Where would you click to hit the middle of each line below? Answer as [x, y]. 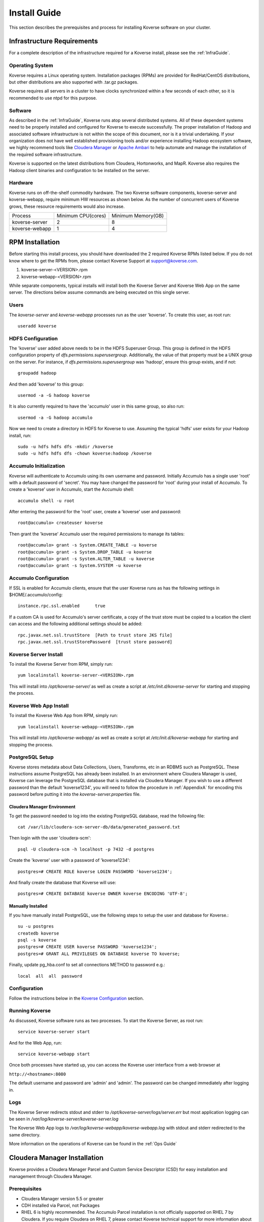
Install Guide [35, 13]
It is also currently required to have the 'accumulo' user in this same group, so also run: [97, 406]
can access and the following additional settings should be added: [76, 624]
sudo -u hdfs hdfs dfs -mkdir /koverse [66, 447]
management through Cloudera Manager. [51, 1176]
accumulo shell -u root [46, 501]
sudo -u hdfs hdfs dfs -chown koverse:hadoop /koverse [85, 454]
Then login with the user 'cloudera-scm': [50, 838]
